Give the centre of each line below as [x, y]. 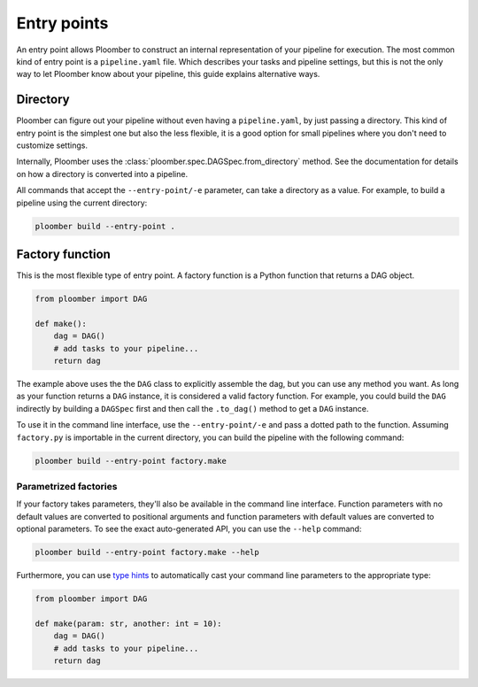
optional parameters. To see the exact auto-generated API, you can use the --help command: [189, 529]
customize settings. [52, 145]
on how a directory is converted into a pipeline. [102, 174]
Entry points [62, 23]
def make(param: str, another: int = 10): [128, 623]
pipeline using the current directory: [82, 203]
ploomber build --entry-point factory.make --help [147, 552]
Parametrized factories [67, 486]
